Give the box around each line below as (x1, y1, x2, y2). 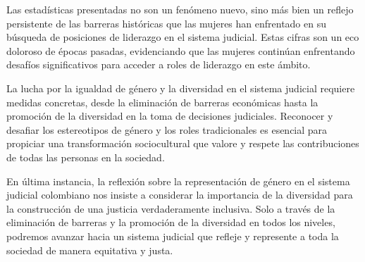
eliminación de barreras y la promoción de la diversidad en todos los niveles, (6, 215, 335, 230)
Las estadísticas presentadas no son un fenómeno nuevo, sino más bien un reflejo (6, 2, 354, 16)
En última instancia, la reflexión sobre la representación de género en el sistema (6, 173, 350, 188)
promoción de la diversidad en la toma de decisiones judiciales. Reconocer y (6, 108, 333, 123)
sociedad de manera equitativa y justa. (6, 242, 173, 257)
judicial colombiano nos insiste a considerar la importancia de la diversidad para (6, 187, 353, 202)
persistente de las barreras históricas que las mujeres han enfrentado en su (6, 15, 326, 30)
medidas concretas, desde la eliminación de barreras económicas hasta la (6, 94, 318, 109)
